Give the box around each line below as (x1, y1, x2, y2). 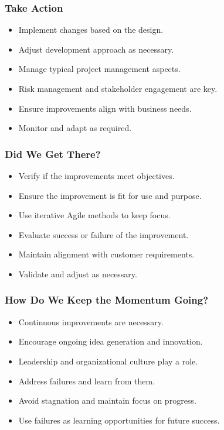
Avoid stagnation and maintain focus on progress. (18, 394, 196, 407)
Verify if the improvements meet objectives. (18, 170, 175, 181)
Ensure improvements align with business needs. (18, 102, 192, 114)
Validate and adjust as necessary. (18, 267, 137, 280)
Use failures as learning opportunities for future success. (18, 414, 220, 426)
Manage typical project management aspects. (18, 63, 181, 75)
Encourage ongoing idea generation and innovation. (18, 335, 203, 348)
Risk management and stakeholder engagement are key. (18, 82, 218, 94)
